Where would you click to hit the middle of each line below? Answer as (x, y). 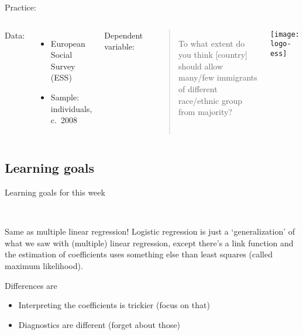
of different (198, 88)
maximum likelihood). (44, 265)
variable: (120, 46)
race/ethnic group (211, 100)
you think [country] (213, 55)
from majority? (205, 112)
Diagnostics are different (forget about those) (99, 324)
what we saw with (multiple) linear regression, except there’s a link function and (149, 242)
